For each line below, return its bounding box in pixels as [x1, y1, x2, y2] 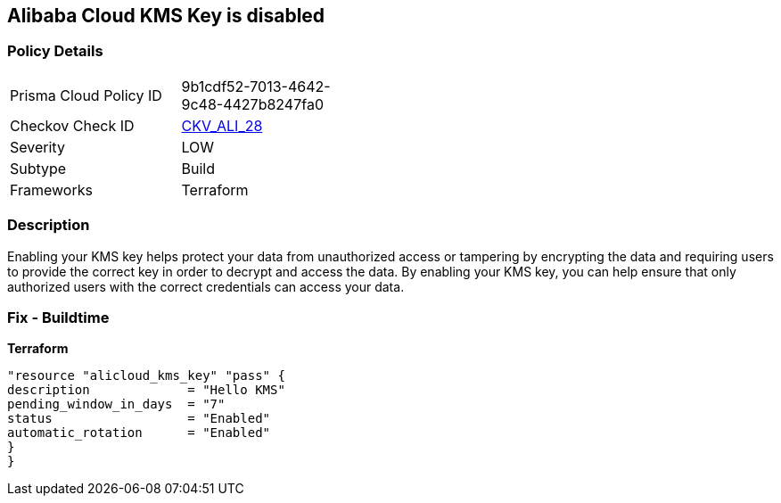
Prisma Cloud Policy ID [10, 86, 162, 104]
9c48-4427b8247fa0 [181, 95, 324, 113]
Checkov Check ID [10, 116, 135, 135]
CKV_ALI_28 [181, 116, 263, 135]
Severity [10, 137, 65, 156]
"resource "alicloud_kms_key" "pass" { [7, 368, 285, 383]
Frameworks [10, 180, 93, 199]
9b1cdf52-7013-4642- [181, 77, 331, 95]
